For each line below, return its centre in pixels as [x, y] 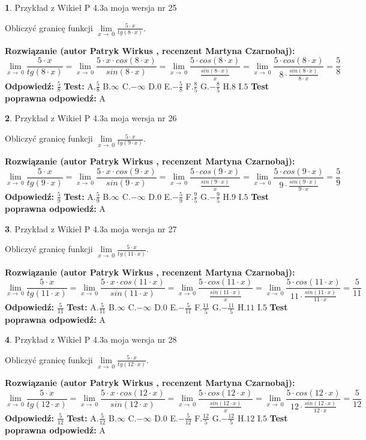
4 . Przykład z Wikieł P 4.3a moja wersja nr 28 [91, 339]
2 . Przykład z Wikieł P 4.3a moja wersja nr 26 [91, 118]
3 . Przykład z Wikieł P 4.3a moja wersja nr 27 [91, 228]
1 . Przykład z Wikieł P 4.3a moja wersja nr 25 [91, 7]
